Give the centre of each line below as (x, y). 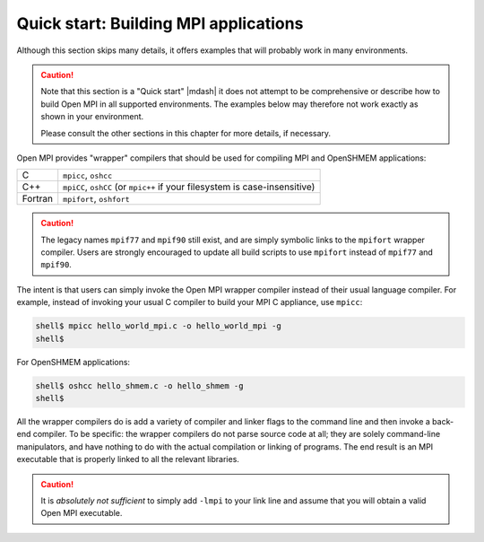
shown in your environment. (92, 117)
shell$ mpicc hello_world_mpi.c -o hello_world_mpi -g (158, 326)
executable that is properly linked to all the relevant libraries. (128, 459)
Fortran (38, 199)
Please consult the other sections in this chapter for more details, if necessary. (186, 133)
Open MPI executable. (82, 513)
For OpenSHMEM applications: (73, 362)
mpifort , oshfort (96, 199)
